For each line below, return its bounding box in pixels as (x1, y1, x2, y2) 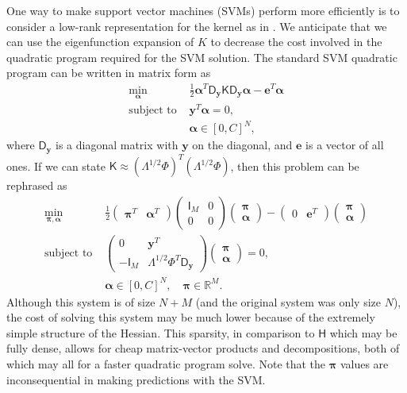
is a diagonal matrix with (55, 137, 179, 153)
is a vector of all (305, 137, 384, 153)
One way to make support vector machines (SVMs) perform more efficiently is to (6, 2, 400, 18)
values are (340, 356, 389, 372)
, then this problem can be (230, 157, 359, 174)
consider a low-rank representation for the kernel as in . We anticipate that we (6, 17, 387, 34)
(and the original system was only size (195, 293, 381, 310)
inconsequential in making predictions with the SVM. (6, 371, 266, 387)
